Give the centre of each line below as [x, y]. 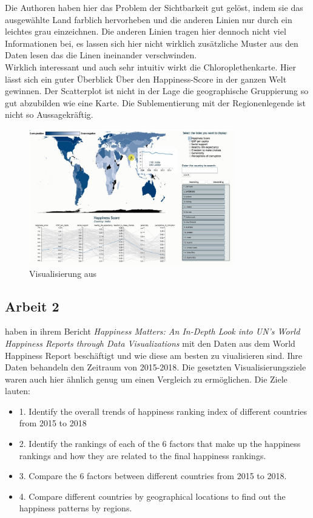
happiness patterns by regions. [76, 508]
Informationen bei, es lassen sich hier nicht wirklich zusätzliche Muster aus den [152, 43]
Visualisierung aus [63, 273]
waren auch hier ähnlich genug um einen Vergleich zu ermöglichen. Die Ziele [146, 379]
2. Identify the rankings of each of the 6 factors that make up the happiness [160, 444]
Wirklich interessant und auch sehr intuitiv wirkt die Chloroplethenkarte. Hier [151, 66]
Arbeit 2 [32, 306]
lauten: [18, 391]
